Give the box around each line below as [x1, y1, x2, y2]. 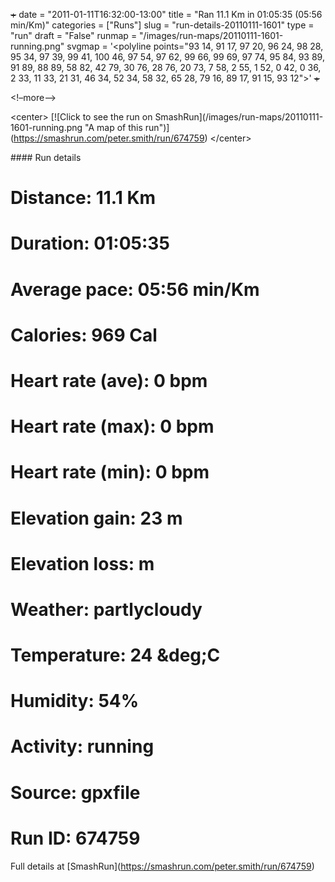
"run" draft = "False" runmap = [10, 30, 138, 41]
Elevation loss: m [10, 552, 155, 575]
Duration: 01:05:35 [10, 232, 170, 255]
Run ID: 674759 [10, 827, 141, 849]
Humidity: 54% [10, 690, 140, 713]
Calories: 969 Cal [10, 324, 158, 346]
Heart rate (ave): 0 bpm [10, 369, 208, 392]
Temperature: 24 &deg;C [10, 644, 221, 667]
